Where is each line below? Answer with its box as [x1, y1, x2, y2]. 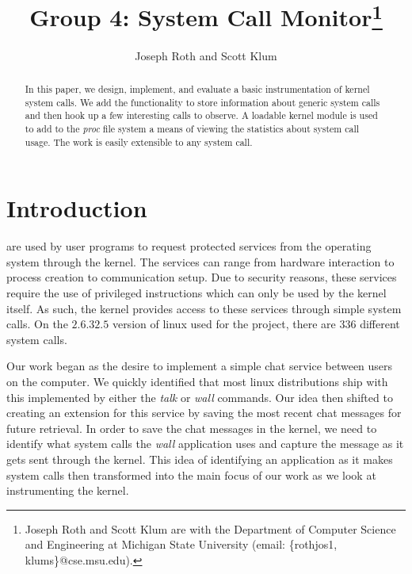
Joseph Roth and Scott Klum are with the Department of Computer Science [25, 520, 396, 537]
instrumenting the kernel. [6, 482, 129, 499]
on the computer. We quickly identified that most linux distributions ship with [6, 373, 388, 389]
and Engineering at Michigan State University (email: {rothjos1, [25, 536, 338, 553]
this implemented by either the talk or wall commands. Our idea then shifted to [6, 388, 393, 405]
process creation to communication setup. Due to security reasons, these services [6, 269, 397, 285]
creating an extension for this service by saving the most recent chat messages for [6, 404, 402, 421]
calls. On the [6, 316, 68, 332]
